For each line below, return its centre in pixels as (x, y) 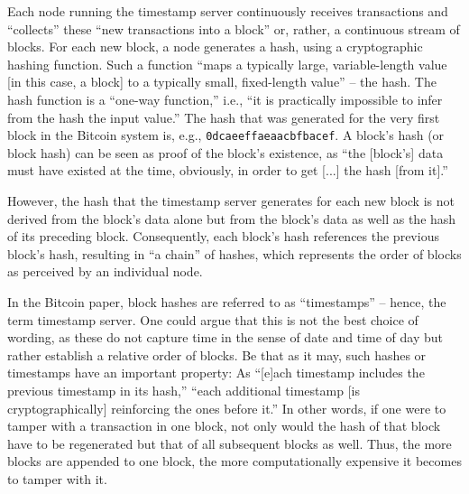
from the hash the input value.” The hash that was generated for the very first (224, 117)
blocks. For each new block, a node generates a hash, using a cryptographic (215, 47)
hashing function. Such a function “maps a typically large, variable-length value (227, 64)
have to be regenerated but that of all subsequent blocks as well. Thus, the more (230, 443)
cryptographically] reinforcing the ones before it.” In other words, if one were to (227, 408)
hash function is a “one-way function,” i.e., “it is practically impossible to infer (225, 99)
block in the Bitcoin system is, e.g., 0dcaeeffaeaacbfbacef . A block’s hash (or (226, 135)
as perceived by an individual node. (105, 271)
